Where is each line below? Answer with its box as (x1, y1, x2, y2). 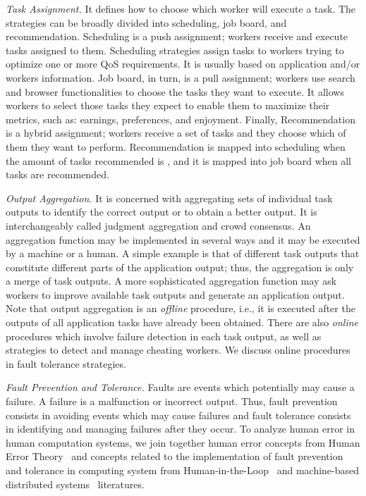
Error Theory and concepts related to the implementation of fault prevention (6, 449, 343, 464)
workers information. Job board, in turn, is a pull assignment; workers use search (6, 70, 355, 85)
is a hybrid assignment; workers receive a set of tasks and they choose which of (6, 125, 346, 140)
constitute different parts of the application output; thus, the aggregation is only (6, 259, 354, 274)
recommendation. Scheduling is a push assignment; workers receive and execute (6, 29, 348, 44)
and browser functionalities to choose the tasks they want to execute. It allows (6, 84, 344, 99)
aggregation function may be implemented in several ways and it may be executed (6, 232, 360, 247)
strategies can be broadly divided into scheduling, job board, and (6, 15, 287, 30)
